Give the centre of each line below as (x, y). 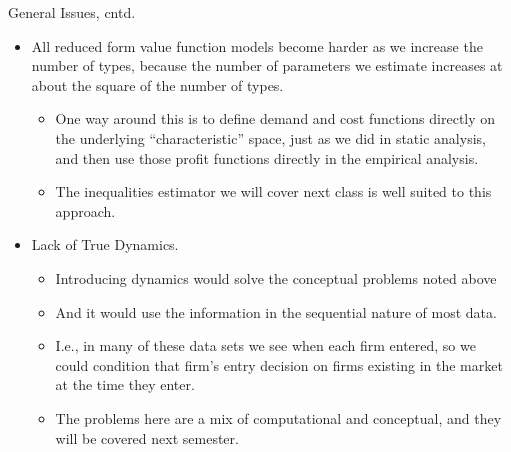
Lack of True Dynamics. (105, 244)
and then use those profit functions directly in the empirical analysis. (267, 157)
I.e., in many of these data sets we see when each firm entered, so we (265, 345)
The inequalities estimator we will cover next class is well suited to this (273, 191)
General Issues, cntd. (72, 12)
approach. (85, 210)
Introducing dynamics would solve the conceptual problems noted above (276, 277)
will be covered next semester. (147, 437)
